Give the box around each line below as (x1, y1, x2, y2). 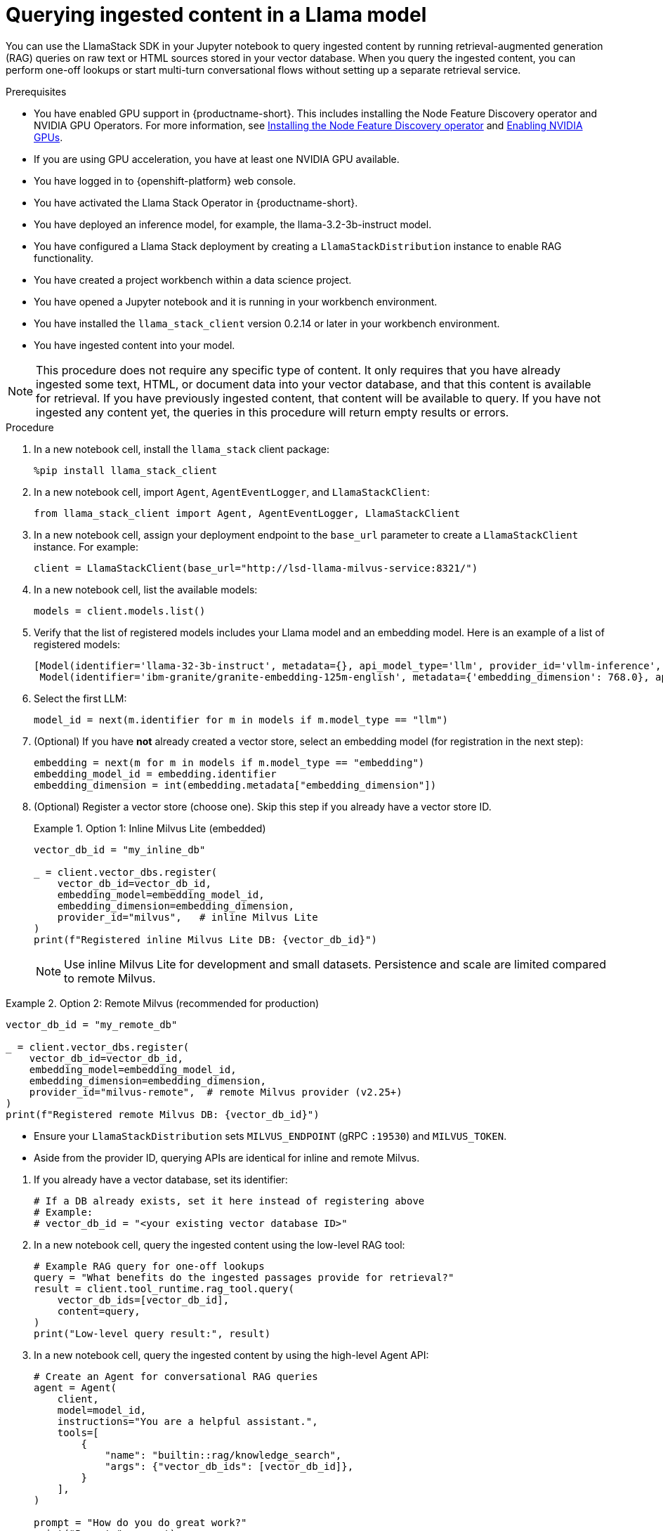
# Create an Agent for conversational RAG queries (34, 1370, 318, 1382)
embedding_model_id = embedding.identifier (34, 768, 277, 780)
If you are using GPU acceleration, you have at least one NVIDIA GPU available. (34, 152, 400, 165)
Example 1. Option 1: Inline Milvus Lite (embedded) (34, 822, 266, 834)
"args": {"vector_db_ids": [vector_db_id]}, (105, 1460, 354, 1472)
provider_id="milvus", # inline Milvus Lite (57, 911, 318, 923)
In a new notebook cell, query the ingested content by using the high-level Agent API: (34, 1348, 429, 1361)
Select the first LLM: (34, 692, 127, 704)
